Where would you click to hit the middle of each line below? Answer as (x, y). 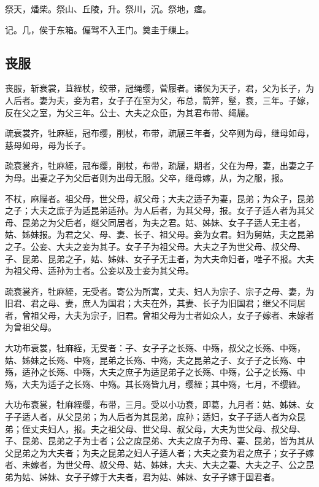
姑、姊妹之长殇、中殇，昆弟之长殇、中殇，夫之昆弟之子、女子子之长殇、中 (155, 360)
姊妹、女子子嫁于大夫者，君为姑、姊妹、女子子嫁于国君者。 (159, 477)
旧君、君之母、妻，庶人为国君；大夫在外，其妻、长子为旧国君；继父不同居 (155, 303)
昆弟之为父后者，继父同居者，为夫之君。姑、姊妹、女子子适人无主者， (163, 222)
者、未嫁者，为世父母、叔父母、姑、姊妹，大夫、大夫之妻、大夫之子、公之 (155, 465)
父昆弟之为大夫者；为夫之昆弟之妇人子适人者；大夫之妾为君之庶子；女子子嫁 (159, 452)
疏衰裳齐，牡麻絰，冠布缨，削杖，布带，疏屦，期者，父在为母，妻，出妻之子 (159, 166)
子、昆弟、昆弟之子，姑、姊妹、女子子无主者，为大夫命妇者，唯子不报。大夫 (159, 258)
